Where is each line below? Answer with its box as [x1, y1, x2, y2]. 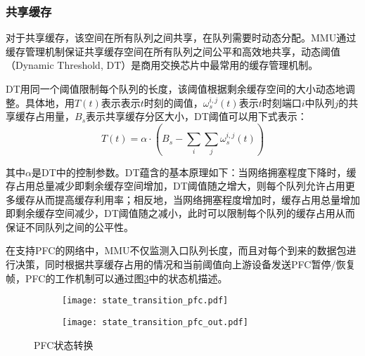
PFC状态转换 [34, 337, 94, 352]
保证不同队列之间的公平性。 [6, 219, 134, 234]
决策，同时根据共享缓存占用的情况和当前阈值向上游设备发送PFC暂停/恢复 [15, 257, 356, 272]
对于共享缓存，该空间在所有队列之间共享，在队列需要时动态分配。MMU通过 [6, 30, 357, 45]
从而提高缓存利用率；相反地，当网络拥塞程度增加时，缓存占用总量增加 [34, 192, 360, 206]
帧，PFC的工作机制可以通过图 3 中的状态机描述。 [6, 270, 228, 285]
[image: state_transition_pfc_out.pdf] [62, 317, 248, 327]
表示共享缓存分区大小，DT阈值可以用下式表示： [86, 109, 307, 124]
